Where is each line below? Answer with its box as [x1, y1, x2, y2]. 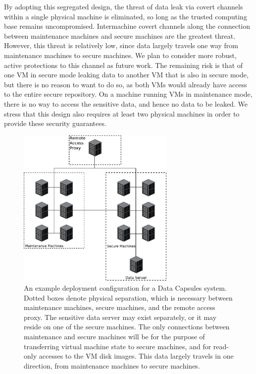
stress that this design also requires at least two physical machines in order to [4, 108, 240, 119]
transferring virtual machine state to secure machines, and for [24, 341, 211, 351]
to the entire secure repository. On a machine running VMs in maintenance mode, [4, 89, 253, 99]
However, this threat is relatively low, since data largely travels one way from [4, 40, 238, 51]
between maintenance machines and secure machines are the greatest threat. [4, 30, 236, 41]
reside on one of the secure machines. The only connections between [24, 321, 230, 332]
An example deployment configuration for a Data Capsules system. [24, 283, 227, 293]
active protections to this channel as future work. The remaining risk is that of [4, 60, 243, 70]
